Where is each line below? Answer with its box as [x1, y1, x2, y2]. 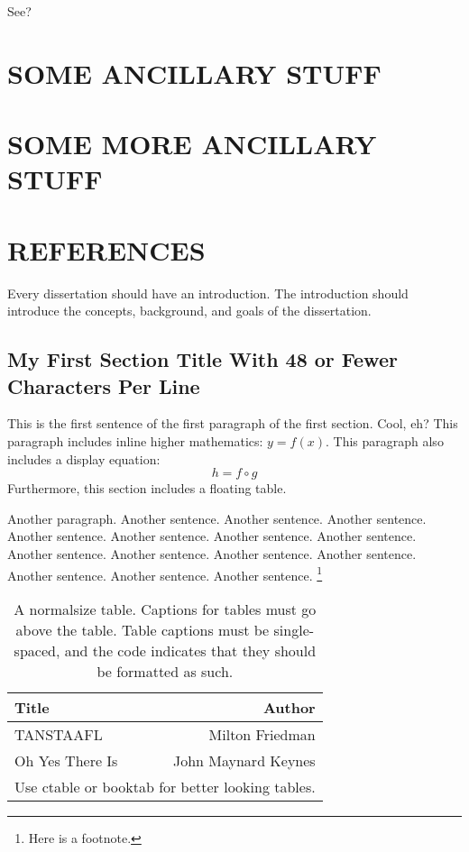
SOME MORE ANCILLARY [7, 125, 377, 162]
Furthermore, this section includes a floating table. [7, 479, 287, 498]
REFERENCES [7, 231, 206, 268]
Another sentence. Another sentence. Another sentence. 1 [7, 563, 323, 584]
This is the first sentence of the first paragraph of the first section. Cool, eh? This [7, 414, 458, 433]
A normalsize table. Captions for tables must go [14, 598, 317, 619]
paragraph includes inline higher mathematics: [7, 432, 263, 451]
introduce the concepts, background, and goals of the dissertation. [7, 301, 372, 320]
